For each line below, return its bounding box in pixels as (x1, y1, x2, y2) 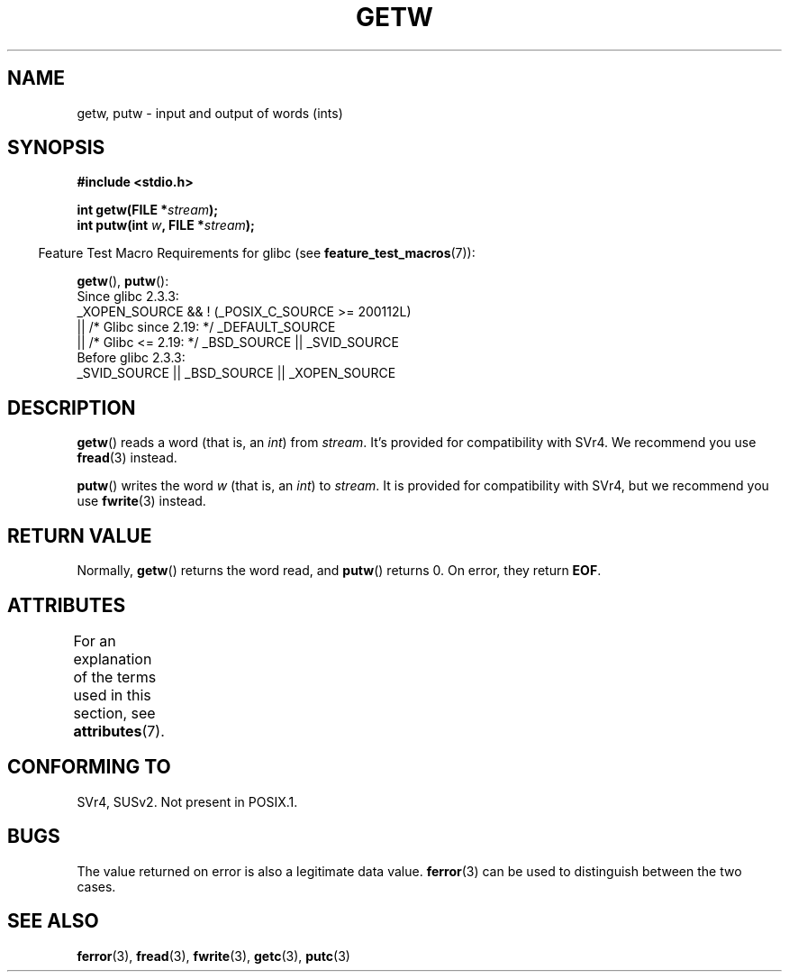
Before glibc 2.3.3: (77, 350, 186, 366)
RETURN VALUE (7, 524, 152, 547)
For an (73, 631, 116, 650)
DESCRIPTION (7, 396, 136, 419)
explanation (73, 649, 152, 668)
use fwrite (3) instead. (77, 493, 206, 509)
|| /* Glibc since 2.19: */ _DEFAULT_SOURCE (77, 319, 336, 335)
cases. (77, 878, 116, 894)
